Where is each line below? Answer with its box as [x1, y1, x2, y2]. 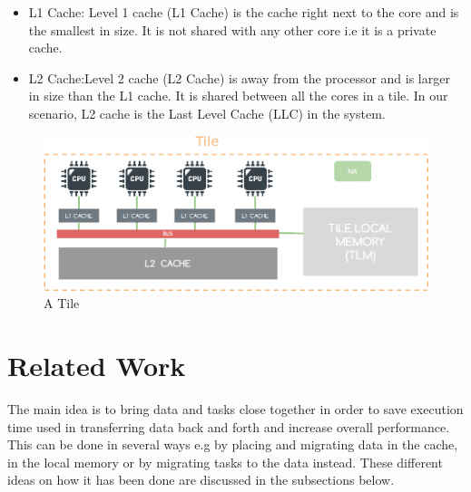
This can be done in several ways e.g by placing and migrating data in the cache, [7, 435, 458, 454]
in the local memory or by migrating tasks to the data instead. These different [7, 452, 443, 471]
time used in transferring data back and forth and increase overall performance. [7, 417, 450, 436]
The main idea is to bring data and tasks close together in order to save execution [7, 400, 464, 419]
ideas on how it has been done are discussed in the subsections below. [7, 470, 395, 489]
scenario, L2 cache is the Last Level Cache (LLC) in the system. [28, 103, 386, 122]
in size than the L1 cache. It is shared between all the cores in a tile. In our [28, 86, 448, 105]
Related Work [7, 347, 186, 384]
